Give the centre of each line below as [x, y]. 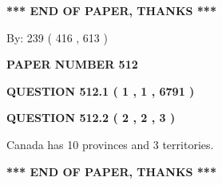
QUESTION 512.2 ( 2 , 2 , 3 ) [91, 118]
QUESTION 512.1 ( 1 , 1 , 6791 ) [101, 91]
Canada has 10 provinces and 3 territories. [110, 144]
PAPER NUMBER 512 [72, 64]
